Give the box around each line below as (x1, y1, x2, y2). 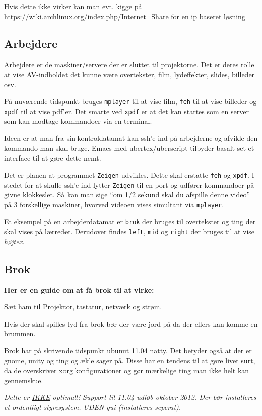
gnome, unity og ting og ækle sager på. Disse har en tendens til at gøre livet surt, (4, 355, 255, 366)
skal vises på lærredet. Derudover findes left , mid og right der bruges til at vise (4, 226, 255, 237)
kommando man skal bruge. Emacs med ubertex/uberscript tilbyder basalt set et (4, 142, 254, 153)
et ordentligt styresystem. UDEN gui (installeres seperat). (4, 401, 181, 412)
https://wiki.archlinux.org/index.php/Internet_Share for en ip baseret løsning (4, 11, 245, 21)
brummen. (4, 328, 36, 339)
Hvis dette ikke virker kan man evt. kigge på (4, 1, 142, 11)
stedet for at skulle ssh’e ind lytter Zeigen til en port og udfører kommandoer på (4, 179, 254, 190)
